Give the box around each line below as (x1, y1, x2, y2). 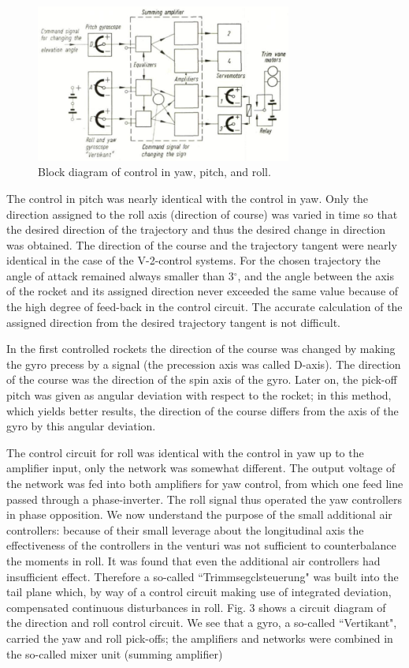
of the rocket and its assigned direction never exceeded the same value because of (6, 283, 399, 299)
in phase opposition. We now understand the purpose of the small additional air (6, 506, 392, 523)
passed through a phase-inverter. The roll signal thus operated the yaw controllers (6, 490, 403, 507)
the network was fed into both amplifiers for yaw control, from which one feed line (6, 475, 403, 491)
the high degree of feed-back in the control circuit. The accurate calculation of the (6, 298, 403, 315)
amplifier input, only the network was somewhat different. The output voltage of (6, 460, 396, 476)
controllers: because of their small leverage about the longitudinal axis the (6, 521, 364, 538)
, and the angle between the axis (237, 267, 394, 283)
